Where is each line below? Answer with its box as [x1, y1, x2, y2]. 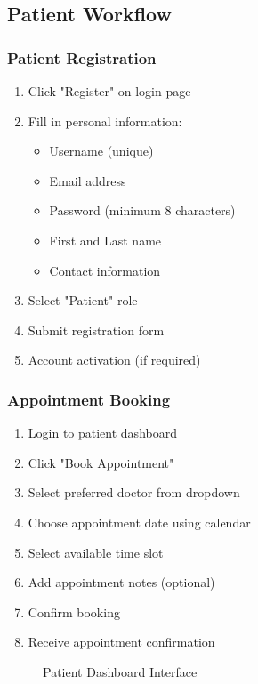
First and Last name [49, 230, 162, 249]
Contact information [49, 261, 161, 279]
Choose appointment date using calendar [28, 512, 251, 531]
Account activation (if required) [28, 350, 201, 369]
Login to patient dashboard [28, 423, 177, 442]
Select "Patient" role [28, 291, 138, 310]
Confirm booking [28, 602, 120, 621]
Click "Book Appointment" [28, 453, 174, 471]
